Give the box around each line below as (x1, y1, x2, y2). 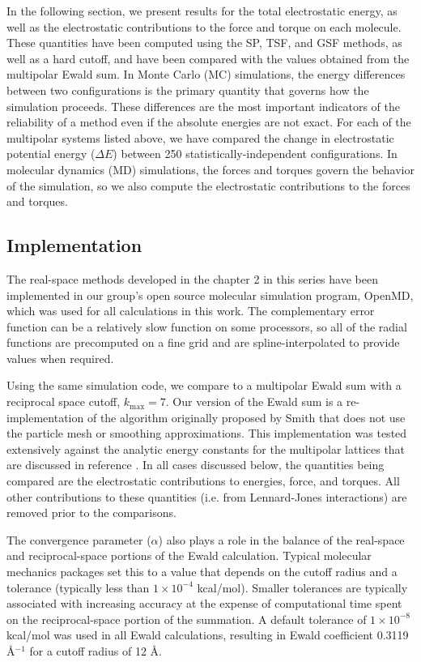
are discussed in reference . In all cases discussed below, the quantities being (6, 456, 385, 473)
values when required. (6, 349, 114, 366)
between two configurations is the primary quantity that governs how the (6, 81, 369, 98)
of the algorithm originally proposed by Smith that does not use (87, 408, 406, 425)
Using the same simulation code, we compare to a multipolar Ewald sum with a (6, 377, 402, 394)
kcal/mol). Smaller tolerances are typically (197, 579, 408, 596)
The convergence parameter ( (6, 531, 151, 548)
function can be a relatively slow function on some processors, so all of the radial (6, 318, 407, 335)
